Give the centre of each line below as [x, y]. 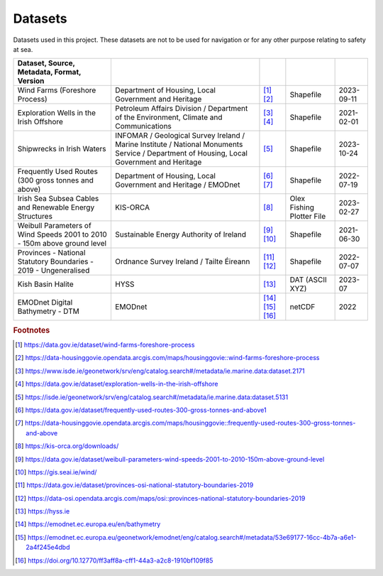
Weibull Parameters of [54, 226]
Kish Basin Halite [45, 284]
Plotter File [308, 217]
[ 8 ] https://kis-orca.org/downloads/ [67, 446]
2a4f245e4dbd [48, 548]
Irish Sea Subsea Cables [58, 199]
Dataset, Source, [46, 63]
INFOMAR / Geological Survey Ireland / [180, 136]
